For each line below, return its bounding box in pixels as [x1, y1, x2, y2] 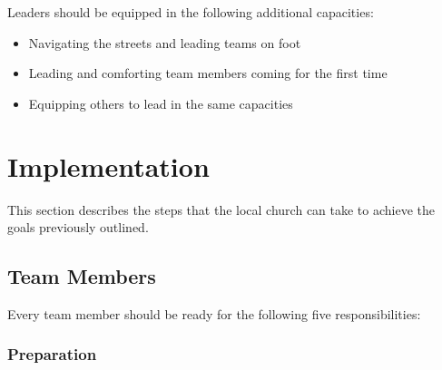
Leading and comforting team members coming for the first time [28, 63, 388, 83]
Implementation [7, 147, 210, 184]
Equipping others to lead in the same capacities [28, 93, 293, 112]
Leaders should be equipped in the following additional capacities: [7, 3, 374, 21]
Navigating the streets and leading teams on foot [28, 33, 301, 52]
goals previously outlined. [7, 218, 149, 237]
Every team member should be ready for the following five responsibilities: [7, 304, 421, 323]
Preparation [7, 343, 97, 365]
